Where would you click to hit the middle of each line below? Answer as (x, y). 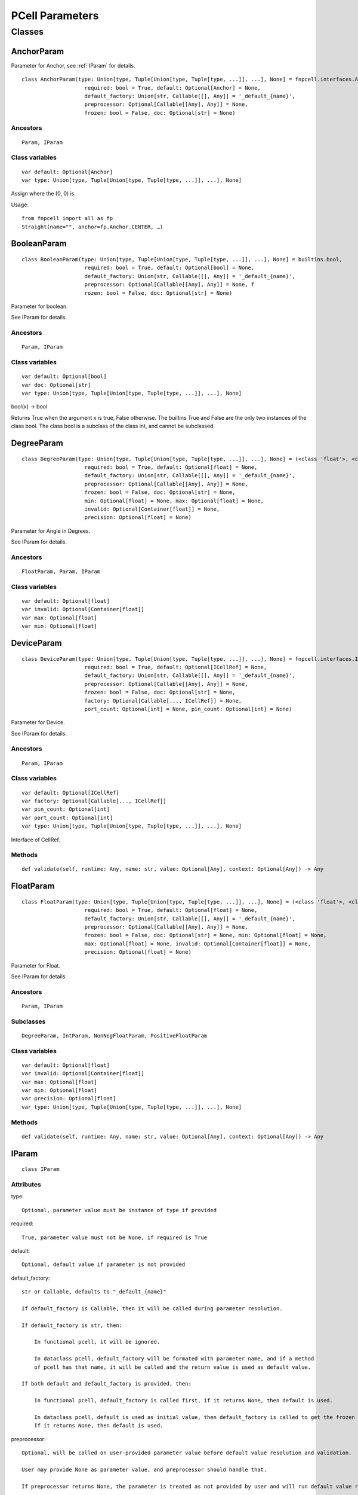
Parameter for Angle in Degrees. (51, 531)
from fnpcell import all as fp (67, 219)
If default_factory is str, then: (72, 1325)
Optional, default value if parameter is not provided (104, 1264)
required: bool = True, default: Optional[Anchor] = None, (172, 88)
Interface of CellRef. (36, 840)
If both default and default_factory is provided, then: (107, 1384)
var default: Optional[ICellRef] (70, 793)
